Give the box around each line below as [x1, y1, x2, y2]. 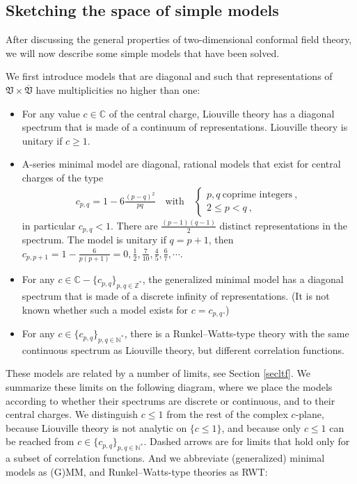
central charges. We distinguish [6, 407, 138, 421]
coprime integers [222, 189, 293, 200]
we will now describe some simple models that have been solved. [6, 45, 280, 60]
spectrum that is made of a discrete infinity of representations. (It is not [22, 289, 330, 303]
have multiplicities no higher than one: [35, 82, 200, 97]
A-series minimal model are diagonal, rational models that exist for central [22, 156, 341, 171]
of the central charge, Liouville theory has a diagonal [109, 106, 335, 120]
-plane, [295, 407, 324, 421]
